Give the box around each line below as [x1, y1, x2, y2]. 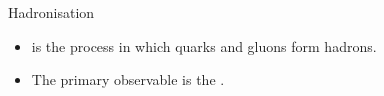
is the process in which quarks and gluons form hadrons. [31, 35, 377, 56]
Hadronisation [8, 2, 95, 22]
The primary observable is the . [31, 69, 225, 90]
